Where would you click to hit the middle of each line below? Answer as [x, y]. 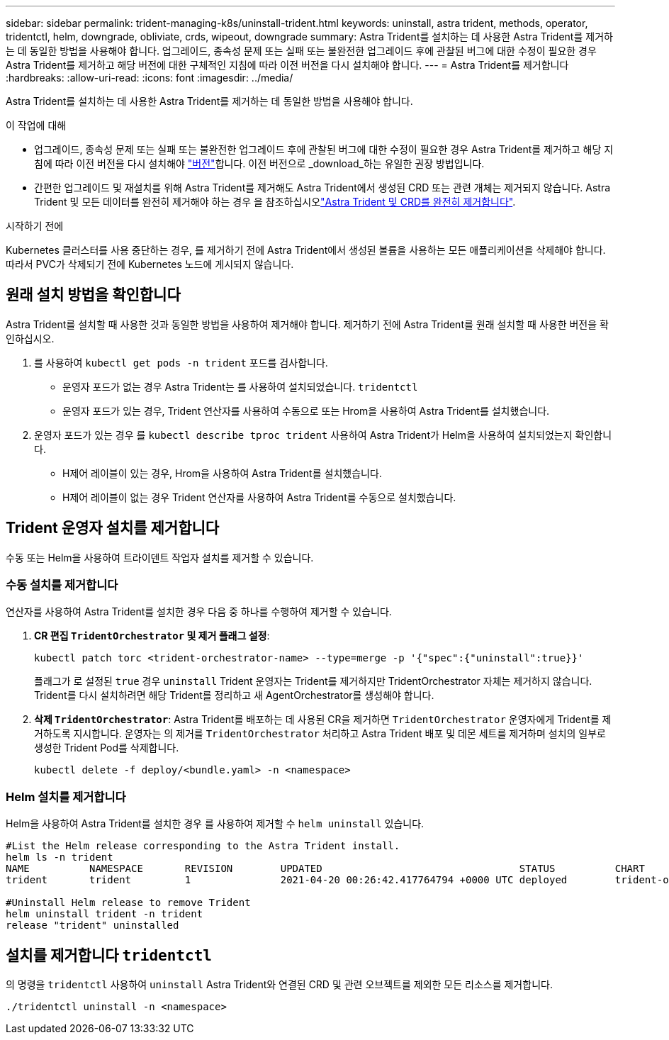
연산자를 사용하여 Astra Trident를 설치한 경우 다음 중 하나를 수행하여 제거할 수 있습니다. [199, 612]
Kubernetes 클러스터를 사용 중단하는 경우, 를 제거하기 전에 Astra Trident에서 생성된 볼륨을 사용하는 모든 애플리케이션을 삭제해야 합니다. [306, 250]
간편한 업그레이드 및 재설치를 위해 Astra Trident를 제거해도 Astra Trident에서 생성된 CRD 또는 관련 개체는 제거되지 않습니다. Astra [322, 188]
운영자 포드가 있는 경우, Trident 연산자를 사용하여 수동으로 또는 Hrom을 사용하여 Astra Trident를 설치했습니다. [306, 410]
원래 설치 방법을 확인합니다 [93, 295]
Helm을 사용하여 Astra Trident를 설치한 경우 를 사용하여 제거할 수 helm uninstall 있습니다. [215, 824]
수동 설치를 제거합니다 [62, 585]
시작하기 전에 [35, 226]
